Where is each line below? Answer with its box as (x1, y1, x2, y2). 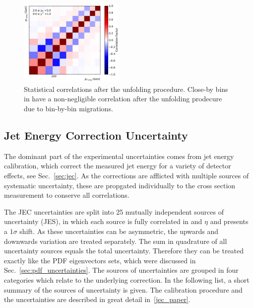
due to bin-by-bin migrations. (24, 103, 113, 114)
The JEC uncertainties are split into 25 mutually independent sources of (4, 206, 224, 217)
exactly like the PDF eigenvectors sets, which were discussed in (4, 255, 196, 265)
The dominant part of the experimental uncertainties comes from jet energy (4, 151, 234, 161)
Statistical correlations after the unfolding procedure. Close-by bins (24, 83, 228, 94)
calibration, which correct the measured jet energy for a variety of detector (4, 160, 231, 171)
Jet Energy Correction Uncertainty (4, 128, 188, 143)
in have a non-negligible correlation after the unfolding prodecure (24, 93, 222, 104)
